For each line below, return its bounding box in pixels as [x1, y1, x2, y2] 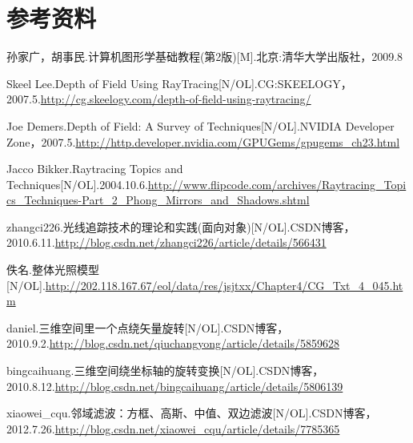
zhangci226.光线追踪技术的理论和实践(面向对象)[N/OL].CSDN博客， [6, 218, 355, 235]
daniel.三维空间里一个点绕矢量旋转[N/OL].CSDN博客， [6, 319, 289, 336]
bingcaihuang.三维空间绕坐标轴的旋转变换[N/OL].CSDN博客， [6, 362, 324, 379]
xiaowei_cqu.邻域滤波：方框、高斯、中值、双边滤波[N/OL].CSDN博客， [6, 405, 377, 421]
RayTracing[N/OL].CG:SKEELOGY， [162, 75, 352, 91]
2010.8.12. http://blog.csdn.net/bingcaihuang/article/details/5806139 [6, 377, 343, 394]
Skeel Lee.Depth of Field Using [6, 75, 158, 91]
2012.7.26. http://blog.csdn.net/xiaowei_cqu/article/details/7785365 [6, 420, 340, 437]
